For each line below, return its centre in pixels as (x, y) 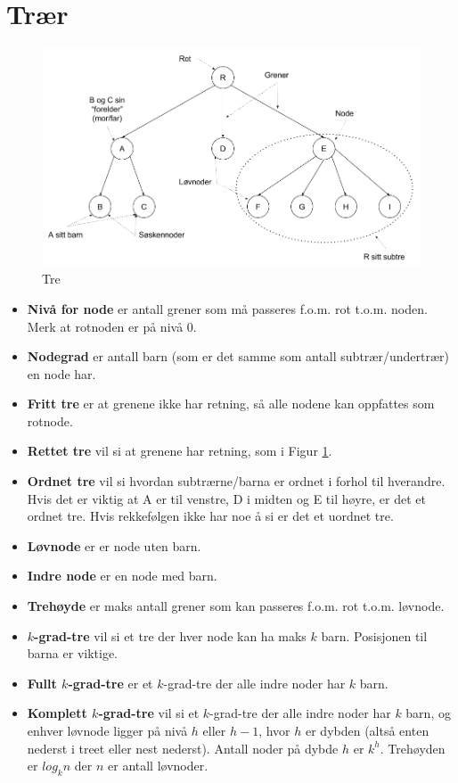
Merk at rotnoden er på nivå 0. (112, 326)
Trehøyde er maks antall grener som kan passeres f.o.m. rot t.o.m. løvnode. (236, 606)
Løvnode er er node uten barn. (114, 545)
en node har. (61, 373)
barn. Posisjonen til (374, 635)
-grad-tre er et (110, 683)
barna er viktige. (73, 653)
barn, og (428, 713)
